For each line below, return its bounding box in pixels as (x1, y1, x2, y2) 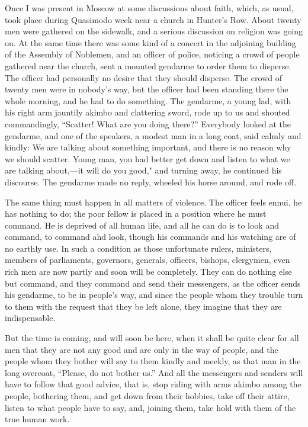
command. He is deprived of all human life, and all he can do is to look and (5, 219, 279, 231)
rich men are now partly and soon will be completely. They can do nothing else (5, 265, 292, 278)
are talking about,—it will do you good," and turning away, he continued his (5, 164, 282, 176)
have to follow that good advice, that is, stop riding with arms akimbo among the (5, 378, 301, 390)
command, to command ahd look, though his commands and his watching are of (5, 230, 296, 243)
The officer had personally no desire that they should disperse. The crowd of (5, 71, 283, 84)
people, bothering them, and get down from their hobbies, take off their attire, (5, 390, 290, 402)
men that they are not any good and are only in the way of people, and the (5, 343, 278, 355)
